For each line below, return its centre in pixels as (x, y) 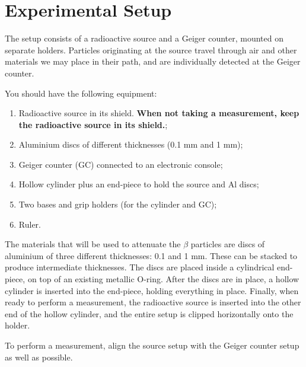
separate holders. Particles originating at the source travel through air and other (151, 50)
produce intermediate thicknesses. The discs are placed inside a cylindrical (140, 267)
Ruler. (30, 224)
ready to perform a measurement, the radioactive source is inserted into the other (153, 302)
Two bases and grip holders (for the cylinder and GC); (118, 204)
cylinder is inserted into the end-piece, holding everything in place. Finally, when (152, 290)
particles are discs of (228, 244)
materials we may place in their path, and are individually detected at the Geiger (153, 61)
